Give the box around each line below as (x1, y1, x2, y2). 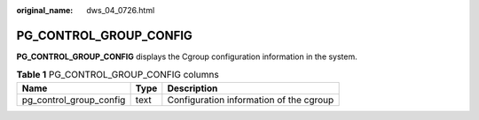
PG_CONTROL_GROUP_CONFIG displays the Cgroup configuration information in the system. (16, 51, 358, 62)
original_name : (16, 5, 74, 15)
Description (167, 82, 218, 94)
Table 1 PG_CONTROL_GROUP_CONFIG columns (16, 69, 219, 81)
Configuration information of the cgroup (167, 94, 334, 106)
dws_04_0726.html (86, 5, 155, 15)
